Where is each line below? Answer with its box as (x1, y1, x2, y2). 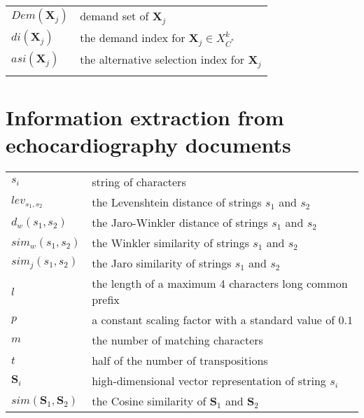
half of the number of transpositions (92, 352, 268, 369)
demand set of (80, 8, 149, 24)
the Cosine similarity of (92, 393, 206, 410)
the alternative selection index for (80, 50, 245, 67)
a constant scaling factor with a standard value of (92, 312, 335, 328)
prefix (92, 291, 120, 308)
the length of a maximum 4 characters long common (92, 275, 348, 292)
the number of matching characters (92, 332, 263, 349)
